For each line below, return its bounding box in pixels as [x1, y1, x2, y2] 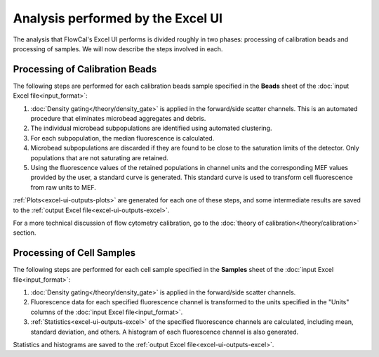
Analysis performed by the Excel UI [13, 11, 223, 26]
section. [13, 228, 36, 237]
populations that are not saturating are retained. [30, 153, 168, 162]
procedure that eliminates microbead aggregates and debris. [30, 115, 206, 123]
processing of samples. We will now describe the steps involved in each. [13, 44, 223, 53]
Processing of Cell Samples [13, 247, 136, 259]
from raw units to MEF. [30, 183, 96, 191]
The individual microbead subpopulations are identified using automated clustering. [30, 124, 272, 133]
